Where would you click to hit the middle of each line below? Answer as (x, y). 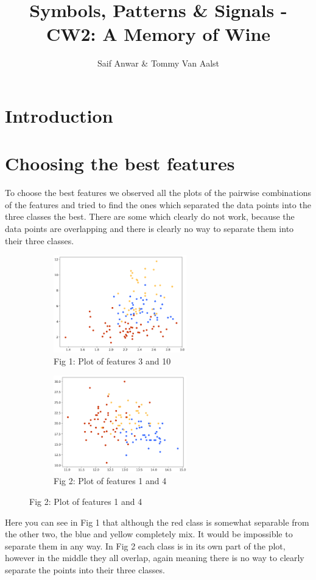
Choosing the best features (120, 163)
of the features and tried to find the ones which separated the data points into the (158, 204)
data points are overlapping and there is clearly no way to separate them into (149, 228)
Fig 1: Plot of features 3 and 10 (112, 361)
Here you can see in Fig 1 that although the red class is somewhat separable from (157, 522)
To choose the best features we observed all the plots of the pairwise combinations (158, 193)
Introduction (59, 115)
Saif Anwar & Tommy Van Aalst (158, 63)
